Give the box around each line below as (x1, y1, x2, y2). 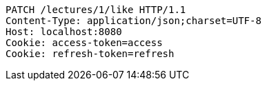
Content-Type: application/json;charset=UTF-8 (6, 15, 261, 26)
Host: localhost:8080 (6, 26, 122, 37)
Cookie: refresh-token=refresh (6, 48, 175, 59)
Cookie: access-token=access (6, 37, 163, 48)
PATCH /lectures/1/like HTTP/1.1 (6, 4, 186, 15)
